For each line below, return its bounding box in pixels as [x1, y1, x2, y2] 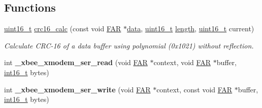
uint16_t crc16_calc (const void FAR [4, 23, 121, 34]
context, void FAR [153, 57, 211, 68]
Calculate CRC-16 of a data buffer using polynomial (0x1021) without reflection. [4, 40, 254, 50]
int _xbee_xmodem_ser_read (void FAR [4, 57, 148, 68]
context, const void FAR [156, 84, 233, 94]
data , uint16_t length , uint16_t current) [127, 23, 254, 34]
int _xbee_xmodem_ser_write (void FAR [4, 84, 151, 94]
